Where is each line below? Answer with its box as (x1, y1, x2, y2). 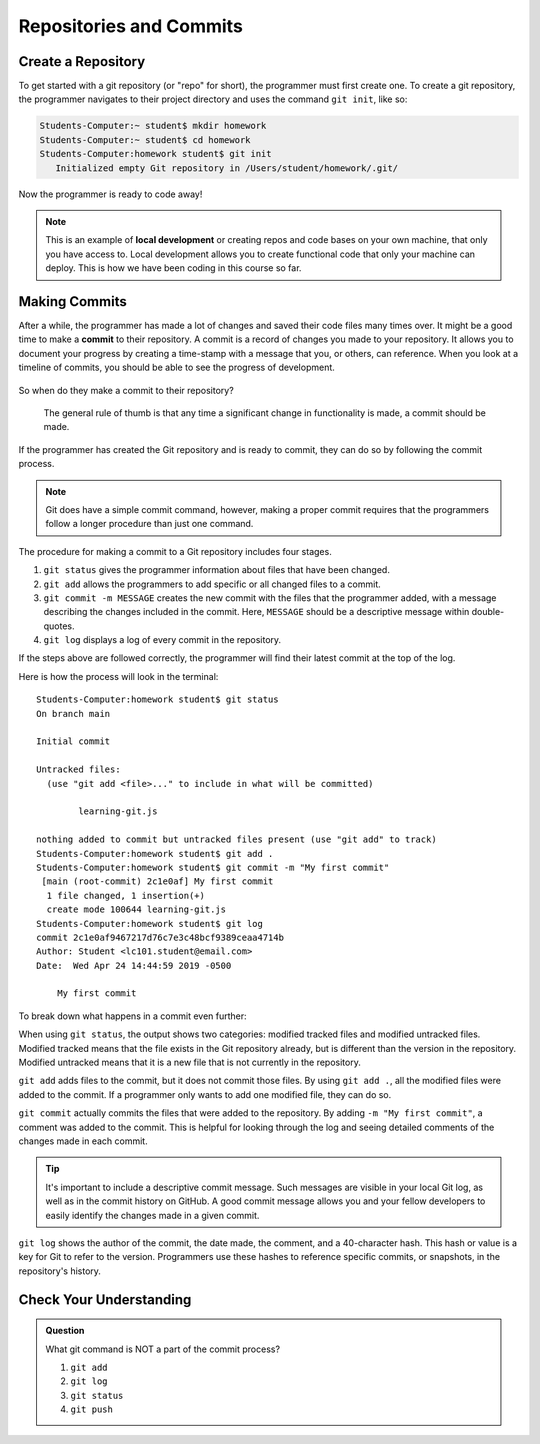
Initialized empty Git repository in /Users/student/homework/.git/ (55, 162, 399, 174)
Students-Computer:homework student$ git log (36, 918, 264, 929)
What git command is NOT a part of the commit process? (45, 1343, 280, 1355)
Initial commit (36, 736, 111, 747)
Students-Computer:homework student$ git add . (36, 848, 274, 859)
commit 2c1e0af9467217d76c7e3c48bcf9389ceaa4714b (36, 931, 285, 943)
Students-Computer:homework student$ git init (39, 148, 272, 160)
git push (70, 1404, 114, 1415)
